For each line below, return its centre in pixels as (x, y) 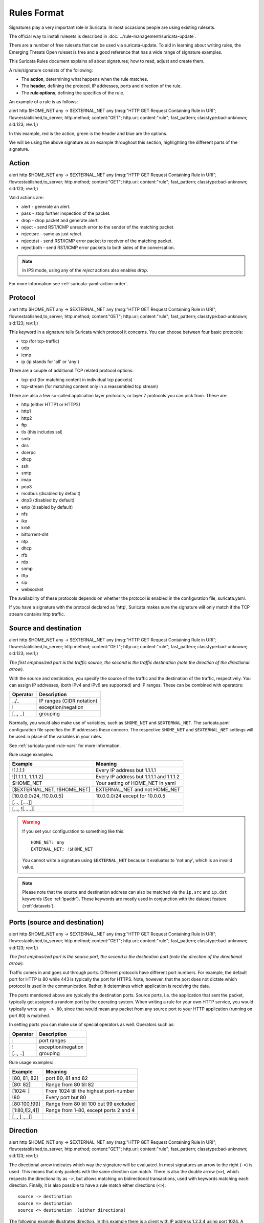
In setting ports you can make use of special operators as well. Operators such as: (92, 1024)
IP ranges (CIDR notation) (68, 701)
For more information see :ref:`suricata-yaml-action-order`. (68, 284)
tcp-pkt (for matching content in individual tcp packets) (77, 380)
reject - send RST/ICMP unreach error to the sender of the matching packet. (98, 227)
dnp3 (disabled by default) (48, 500)
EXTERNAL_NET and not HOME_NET (138, 790)
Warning (31, 822)
